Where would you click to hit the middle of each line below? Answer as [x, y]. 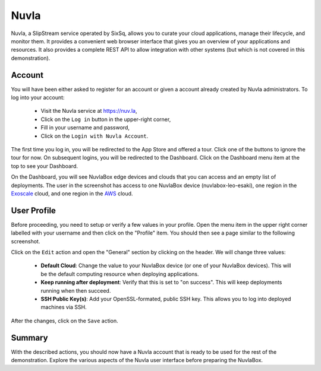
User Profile [34, 210]
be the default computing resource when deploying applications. [120, 274]
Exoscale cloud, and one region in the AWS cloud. [72, 194]
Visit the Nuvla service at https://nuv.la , [89, 111]
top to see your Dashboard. [45, 166]
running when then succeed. [76, 290]
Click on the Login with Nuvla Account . [95, 136]
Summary [29, 337]
